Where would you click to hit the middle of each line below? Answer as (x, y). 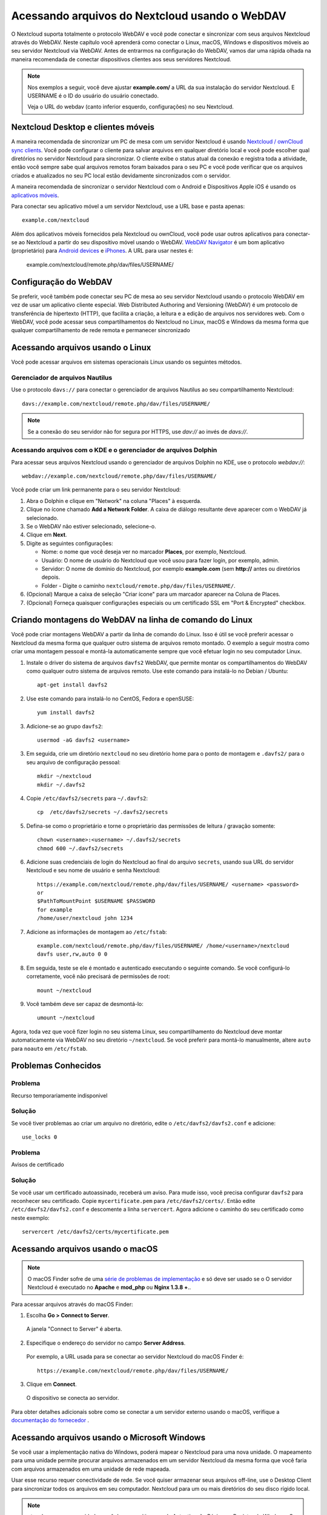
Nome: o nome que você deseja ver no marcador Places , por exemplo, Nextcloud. (144, 552)
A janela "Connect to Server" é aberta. (74, 1329)
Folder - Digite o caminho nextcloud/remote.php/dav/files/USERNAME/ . (138, 585)
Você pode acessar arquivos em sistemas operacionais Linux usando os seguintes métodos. (127, 362)
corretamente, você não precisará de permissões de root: (98, 976)
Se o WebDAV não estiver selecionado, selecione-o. (91, 527)
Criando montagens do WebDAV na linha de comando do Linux (132, 620)
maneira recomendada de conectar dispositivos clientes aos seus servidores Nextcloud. (121, 59)
